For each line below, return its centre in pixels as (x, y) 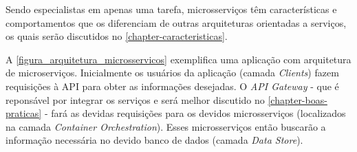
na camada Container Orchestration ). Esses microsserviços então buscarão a (166, 126)
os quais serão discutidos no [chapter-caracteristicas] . (117, 36)
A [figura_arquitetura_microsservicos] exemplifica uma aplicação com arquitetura (178, 59)
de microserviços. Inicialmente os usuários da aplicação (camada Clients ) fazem (172, 73)
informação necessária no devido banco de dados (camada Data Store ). (154, 140)
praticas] (24, 113)
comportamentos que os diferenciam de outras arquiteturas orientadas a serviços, (176, 22)
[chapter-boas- (297, 99)
